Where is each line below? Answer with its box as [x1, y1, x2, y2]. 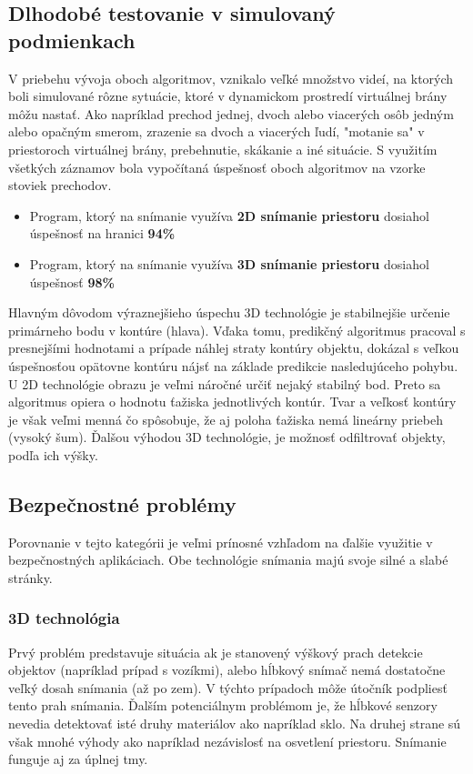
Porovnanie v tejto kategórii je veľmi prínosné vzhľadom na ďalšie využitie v [8, 532, 433, 551]
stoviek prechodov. [8, 176, 112, 195]
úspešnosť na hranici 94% [29, 224, 176, 243]
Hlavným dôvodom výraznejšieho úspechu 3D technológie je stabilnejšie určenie [8, 303, 450, 322]
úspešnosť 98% [29, 272, 115, 291]
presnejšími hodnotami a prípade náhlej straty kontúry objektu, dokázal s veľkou [8, 338, 459, 357]
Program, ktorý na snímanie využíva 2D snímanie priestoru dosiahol [29, 206, 429, 225]
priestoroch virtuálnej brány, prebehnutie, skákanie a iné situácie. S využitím [8, 139, 438, 158]
